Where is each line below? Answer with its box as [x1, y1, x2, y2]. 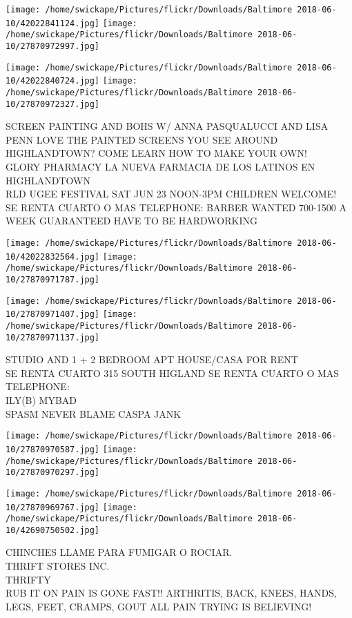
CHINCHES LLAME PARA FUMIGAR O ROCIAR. [6, 545, 233, 559]
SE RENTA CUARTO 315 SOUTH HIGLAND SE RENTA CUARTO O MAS [6, 365, 340, 380]
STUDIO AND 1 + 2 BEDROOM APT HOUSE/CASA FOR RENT [6, 352, 298, 367]
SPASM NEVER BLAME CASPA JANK [6, 406, 182, 421]
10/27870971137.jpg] [6, 332, 100, 342]
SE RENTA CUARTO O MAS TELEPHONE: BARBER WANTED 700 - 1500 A [6, 200, 346, 214]
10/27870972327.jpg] [6, 99, 100, 109]
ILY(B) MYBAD [6, 393, 77, 407]
